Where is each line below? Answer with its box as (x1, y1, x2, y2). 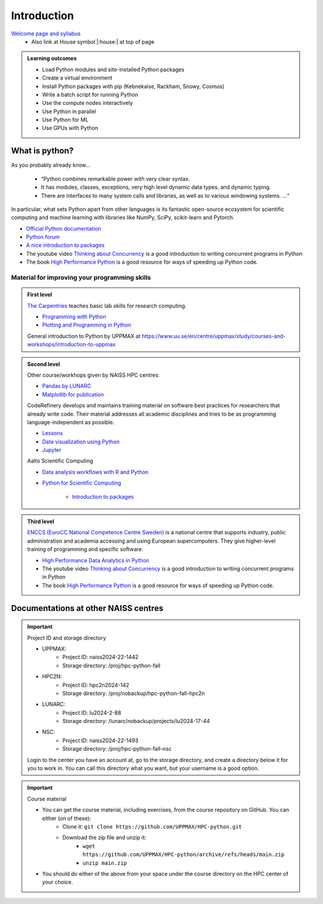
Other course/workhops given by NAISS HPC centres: (27, 371, 160, 379)
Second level (27, 360, 60, 368)
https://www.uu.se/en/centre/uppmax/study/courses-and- (141, 332, 286, 340)
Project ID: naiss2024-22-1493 (62, 737, 139, 744)
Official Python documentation (26, 225, 102, 232)
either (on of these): (42, 815, 92, 822)
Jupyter (42, 446, 62, 453)
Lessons (42, 430, 63, 437)
